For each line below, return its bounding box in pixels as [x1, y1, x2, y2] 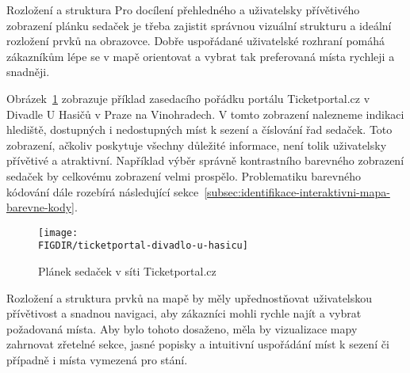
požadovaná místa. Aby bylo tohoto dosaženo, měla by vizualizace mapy [6, 320, 358, 337]
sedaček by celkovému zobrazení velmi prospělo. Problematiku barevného [6, 167, 361, 184]
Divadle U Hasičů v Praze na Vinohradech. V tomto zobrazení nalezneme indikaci [6, 105, 404, 122]
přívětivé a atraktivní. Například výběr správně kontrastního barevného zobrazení [6, 152, 404, 169]
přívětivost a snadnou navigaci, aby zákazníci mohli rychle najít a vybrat [6, 305, 362, 322]
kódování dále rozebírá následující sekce [6, 183, 199, 200]
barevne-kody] [6, 199, 75, 215]
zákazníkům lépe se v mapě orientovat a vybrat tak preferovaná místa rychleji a [6, 48, 395, 64]
